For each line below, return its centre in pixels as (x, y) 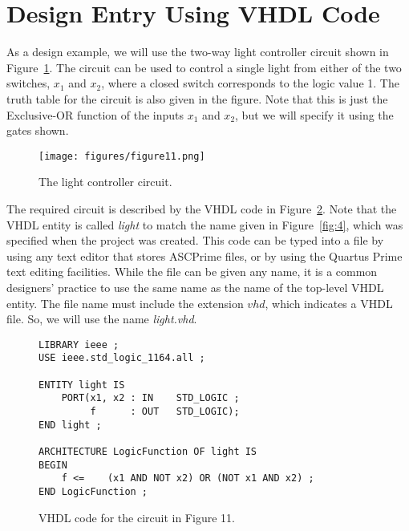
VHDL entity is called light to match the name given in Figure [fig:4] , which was (205, 224)
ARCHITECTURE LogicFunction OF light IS (148, 451)
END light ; (70, 425)
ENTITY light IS (82, 385)
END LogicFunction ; (93, 491)
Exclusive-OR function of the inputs (95, 114)
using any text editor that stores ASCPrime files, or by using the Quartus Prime (204, 255)
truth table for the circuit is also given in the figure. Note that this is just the (197, 98)
